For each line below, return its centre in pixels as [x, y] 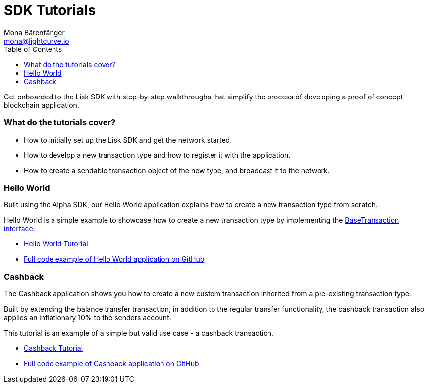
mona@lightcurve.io [37, 41]
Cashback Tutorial [53, 348]
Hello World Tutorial [56, 244]
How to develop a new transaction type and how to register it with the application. [157, 155]
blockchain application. [42, 105]
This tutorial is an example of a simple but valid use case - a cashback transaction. [139, 333]
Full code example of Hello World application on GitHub [114, 259]
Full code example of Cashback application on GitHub [111, 363]
